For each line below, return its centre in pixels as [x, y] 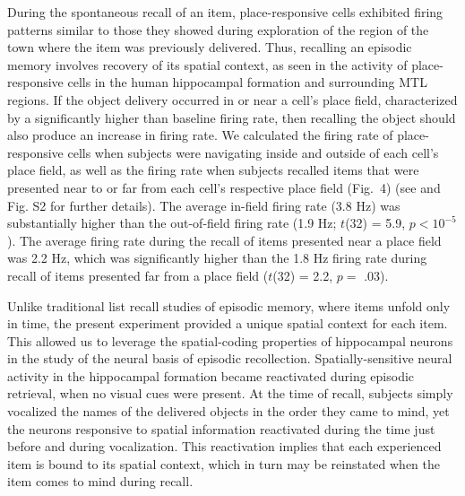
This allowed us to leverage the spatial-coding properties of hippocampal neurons [230, 340]
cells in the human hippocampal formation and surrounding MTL [247, 82]
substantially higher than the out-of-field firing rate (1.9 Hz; [172, 223]
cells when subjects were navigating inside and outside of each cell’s [253, 152]
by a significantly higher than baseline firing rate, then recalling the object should [232, 117]
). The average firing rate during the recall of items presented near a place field [224, 240]
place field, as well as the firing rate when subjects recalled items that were [213, 170]
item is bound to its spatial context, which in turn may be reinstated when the [224, 463]
